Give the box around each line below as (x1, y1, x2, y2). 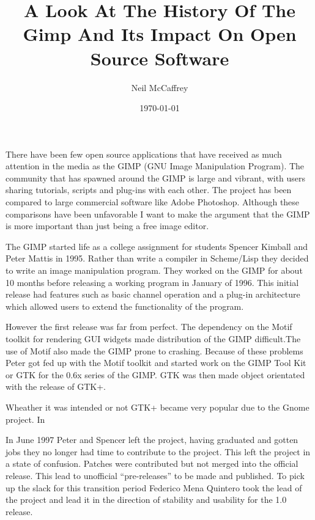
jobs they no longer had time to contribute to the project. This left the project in (6, 445, 311, 458)
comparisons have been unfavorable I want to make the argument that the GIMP (6, 207, 310, 220)
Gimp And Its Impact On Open (23, 21, 297, 46)
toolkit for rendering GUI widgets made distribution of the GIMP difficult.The (6, 332, 301, 345)
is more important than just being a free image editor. (6, 219, 209, 232)
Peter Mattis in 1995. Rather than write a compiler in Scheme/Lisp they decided (6, 252, 309, 265)
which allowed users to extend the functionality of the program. (6, 299, 244, 312)
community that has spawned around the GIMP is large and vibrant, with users (6, 171, 306, 184)
